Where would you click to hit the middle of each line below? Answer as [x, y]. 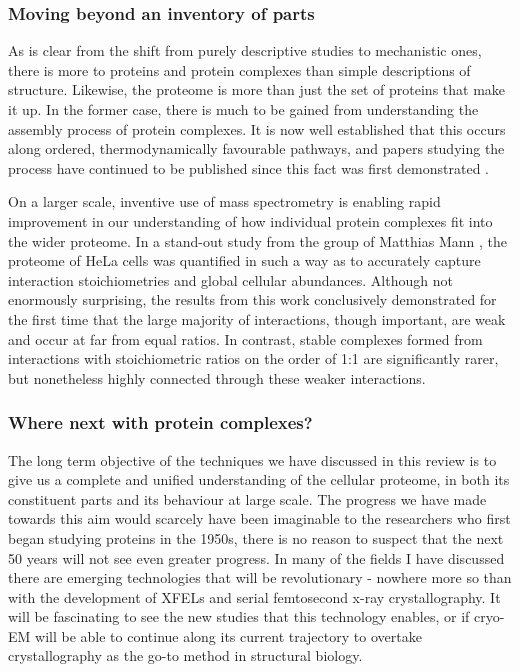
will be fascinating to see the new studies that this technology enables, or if [239, 616]
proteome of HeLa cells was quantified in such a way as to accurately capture [244, 260]
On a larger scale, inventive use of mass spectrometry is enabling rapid [224, 201]
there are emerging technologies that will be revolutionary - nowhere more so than [260, 577]
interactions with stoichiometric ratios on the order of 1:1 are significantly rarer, [253, 358]
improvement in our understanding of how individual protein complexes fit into [250, 220]
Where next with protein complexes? [160, 422]
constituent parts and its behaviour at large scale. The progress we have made [247, 498]
